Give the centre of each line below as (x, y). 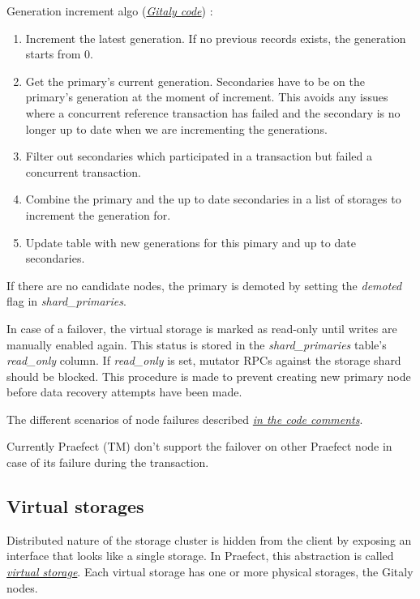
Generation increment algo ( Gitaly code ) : (110, 11)
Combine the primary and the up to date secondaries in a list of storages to (213, 199)
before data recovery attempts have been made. (124, 392)
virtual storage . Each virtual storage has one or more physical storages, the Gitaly (210, 572)
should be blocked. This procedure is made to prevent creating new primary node (209, 376)
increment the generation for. (98, 214)
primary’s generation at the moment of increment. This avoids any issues (207, 97)
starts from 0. (59, 54)
